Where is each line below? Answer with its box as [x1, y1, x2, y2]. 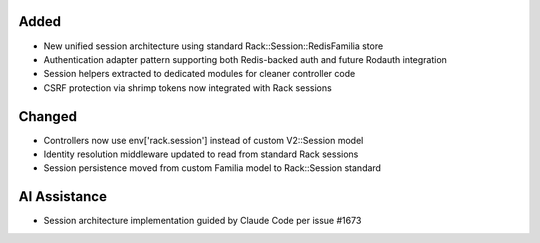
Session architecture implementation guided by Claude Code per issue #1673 [43, 215, 362, 227]
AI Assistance [18, 188, 107, 205]
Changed [18, 108, 77, 125]
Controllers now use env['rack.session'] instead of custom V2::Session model [43, 134, 364, 146]
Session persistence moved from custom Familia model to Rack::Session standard [43, 162, 382, 174]
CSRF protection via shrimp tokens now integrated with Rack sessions [43, 81, 332, 94]
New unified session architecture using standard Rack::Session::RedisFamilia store [43, 40, 384, 52]
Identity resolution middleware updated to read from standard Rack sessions [43, 148, 359, 160]
